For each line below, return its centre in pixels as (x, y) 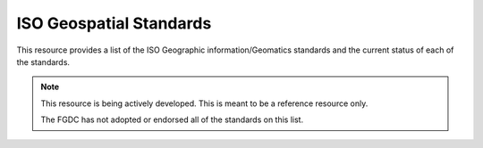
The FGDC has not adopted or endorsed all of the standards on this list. (172, 119)
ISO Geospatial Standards (114, 23)
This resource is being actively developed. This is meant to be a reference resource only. (204, 103)
